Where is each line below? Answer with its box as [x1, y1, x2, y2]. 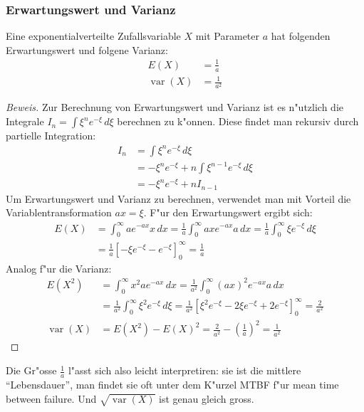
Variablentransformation [6, 205, 112, 220]
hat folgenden [271, 28, 331, 43]
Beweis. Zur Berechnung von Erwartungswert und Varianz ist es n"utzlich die [6, 100, 344, 115]
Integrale [6, 114, 44, 129]
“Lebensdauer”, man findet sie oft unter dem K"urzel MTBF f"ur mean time [6, 376, 339, 391]
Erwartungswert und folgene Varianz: [6, 42, 168, 57]
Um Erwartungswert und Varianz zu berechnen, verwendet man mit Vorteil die [6, 191, 351, 206]
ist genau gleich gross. [159, 391, 254, 406]
